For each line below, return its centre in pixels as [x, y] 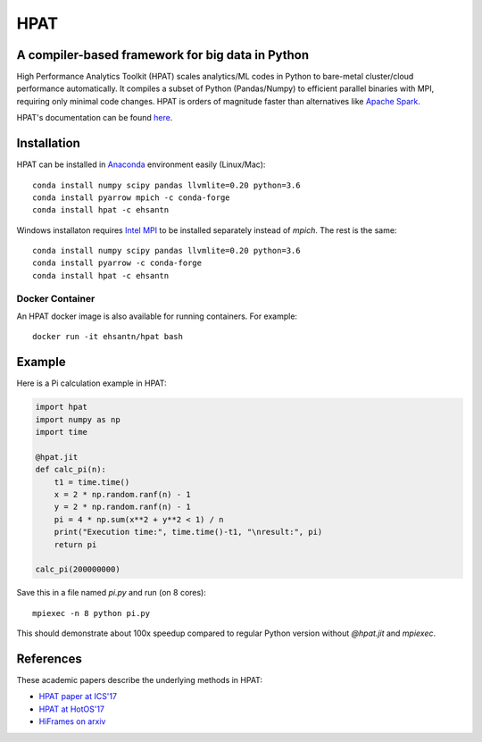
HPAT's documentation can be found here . [95, 118]
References [49, 659]
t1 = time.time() [92, 482]
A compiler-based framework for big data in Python [163, 55]
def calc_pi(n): [71, 470]
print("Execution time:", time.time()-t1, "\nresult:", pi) [188, 532]
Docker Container [56, 298]
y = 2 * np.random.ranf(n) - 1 [122, 507]
